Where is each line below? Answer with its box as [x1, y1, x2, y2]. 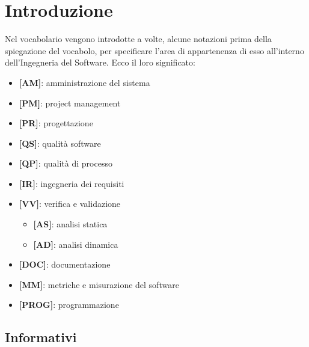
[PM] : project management [19, 96, 121, 109]
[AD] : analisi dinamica [33, 238, 118, 250]
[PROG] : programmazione [19, 298, 119, 311]
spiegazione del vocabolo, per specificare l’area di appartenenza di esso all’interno [5, 44, 304, 57]
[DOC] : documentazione [19, 258, 111, 271]
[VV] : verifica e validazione [19, 197, 121, 210]
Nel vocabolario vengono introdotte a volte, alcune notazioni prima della [5, 32, 272, 45]
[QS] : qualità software [19, 137, 101, 149]
